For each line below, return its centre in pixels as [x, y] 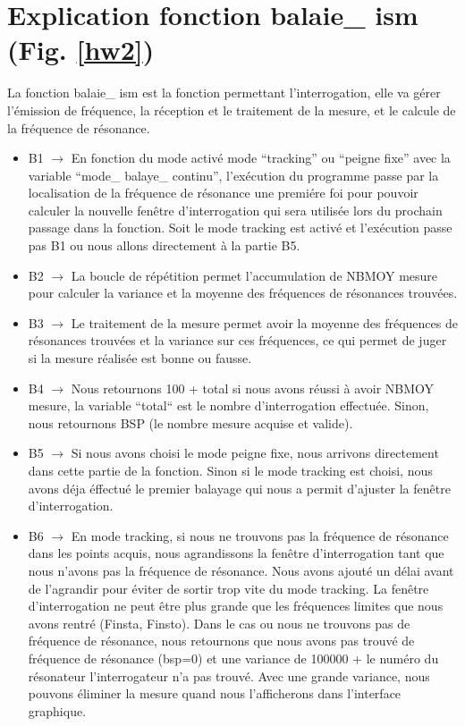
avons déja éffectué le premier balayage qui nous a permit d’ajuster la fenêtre [239, 488]
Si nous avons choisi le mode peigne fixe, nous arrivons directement [255, 453]
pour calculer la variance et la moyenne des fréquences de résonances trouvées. [243, 293]
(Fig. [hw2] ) [81, 50]
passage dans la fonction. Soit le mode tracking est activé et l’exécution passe [240, 228]
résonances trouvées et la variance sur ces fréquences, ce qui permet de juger [237, 340]
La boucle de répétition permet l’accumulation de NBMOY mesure [254, 275]
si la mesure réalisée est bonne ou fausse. [140, 358]
